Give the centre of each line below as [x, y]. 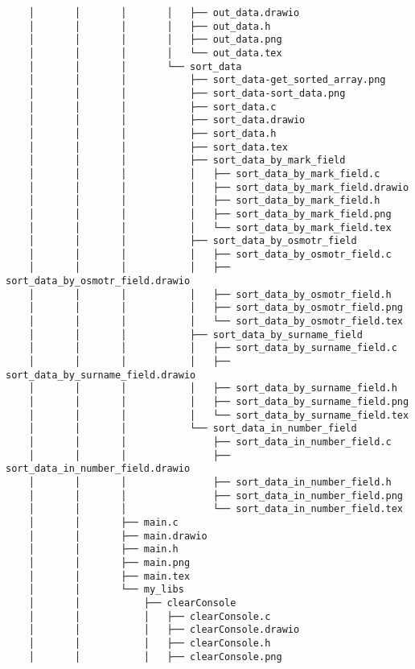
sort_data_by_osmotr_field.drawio [98, 281]
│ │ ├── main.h [103, 549]
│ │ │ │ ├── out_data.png [155, 40]
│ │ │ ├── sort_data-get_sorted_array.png [207, 80]
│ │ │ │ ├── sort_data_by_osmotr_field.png [216, 308]
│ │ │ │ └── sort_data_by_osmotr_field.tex [216, 322]
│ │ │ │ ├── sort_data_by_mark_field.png [210, 214]
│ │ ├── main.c [103, 522]
